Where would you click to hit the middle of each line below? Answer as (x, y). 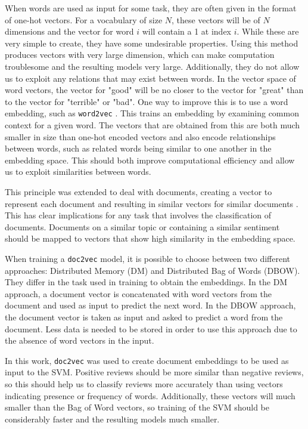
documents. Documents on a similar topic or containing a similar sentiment (142, 226)
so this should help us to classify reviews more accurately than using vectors (144, 384)
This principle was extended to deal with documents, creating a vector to (139, 191)
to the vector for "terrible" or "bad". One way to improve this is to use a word (147, 101)
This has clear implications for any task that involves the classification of (138, 215)
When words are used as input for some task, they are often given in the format (151, 8)
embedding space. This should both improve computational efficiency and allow (150, 160)
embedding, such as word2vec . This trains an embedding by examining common (152, 113)
